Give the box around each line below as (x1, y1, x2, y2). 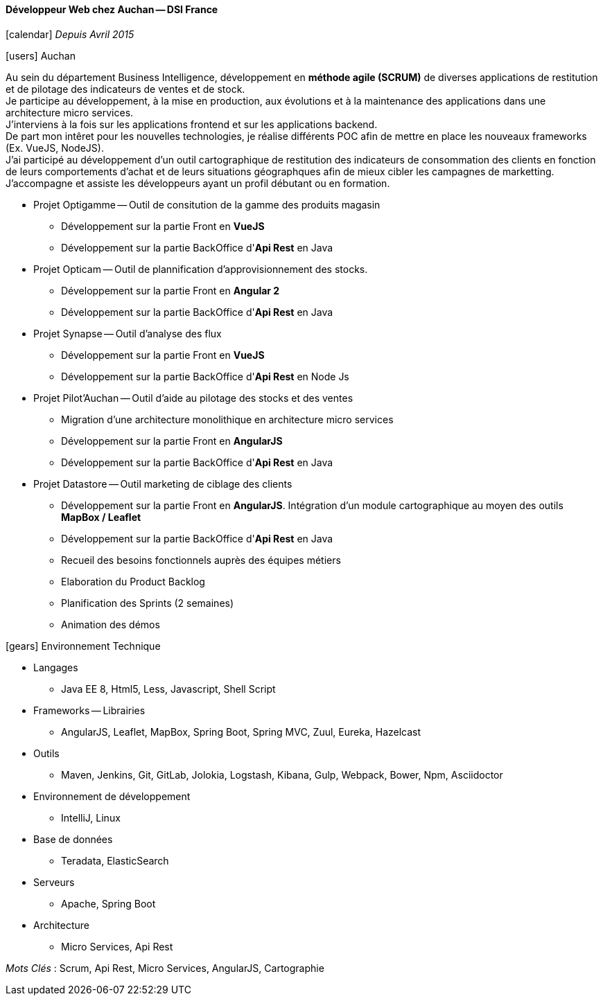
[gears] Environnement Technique (6, 639, 161, 652)
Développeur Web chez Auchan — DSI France (6, 3, 218, 15)
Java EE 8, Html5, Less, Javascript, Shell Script (61, 682, 276, 695)
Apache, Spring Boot (61, 897, 156, 910)
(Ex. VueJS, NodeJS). (6, 141, 104, 154)
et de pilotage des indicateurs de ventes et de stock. (6, 82, 245, 95)
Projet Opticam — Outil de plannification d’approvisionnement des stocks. (33, 263, 368, 275)
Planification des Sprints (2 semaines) (61, 596, 234, 609)
